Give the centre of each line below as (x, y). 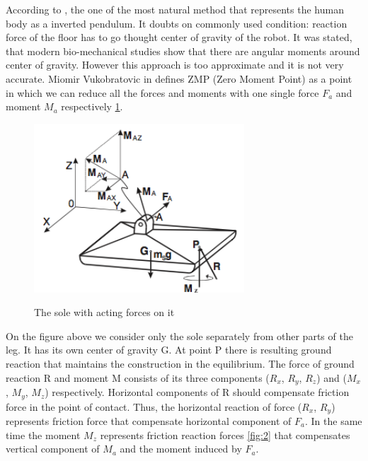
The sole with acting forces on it (104, 312)
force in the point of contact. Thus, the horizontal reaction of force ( (154, 406)
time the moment (43, 434)
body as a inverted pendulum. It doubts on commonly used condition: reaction (177, 23)
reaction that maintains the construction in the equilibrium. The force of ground (180, 364)
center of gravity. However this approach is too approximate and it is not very (175, 65)
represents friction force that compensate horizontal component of (149, 421)
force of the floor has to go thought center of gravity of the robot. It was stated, (179, 37)
